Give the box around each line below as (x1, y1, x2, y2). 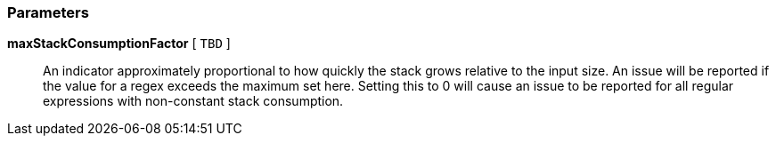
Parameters (7, 4, 89, 21)
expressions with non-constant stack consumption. (43, 93, 344, 109)
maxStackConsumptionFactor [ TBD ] (7, 36, 231, 52)
